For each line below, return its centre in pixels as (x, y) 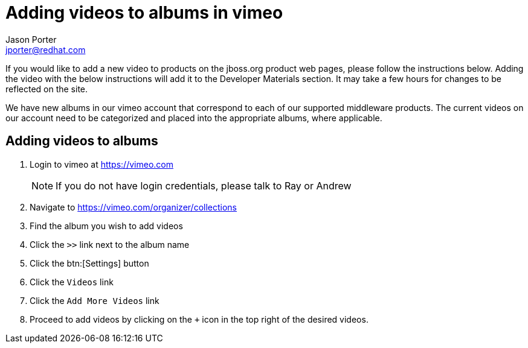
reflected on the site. (47, 89)
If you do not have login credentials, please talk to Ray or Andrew (204, 185)
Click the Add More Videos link (95, 300)
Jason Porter (31, 39)
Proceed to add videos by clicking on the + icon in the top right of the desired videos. (199, 319)
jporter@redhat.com (46, 49)
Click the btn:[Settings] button (89, 263)
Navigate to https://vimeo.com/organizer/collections (134, 207)
